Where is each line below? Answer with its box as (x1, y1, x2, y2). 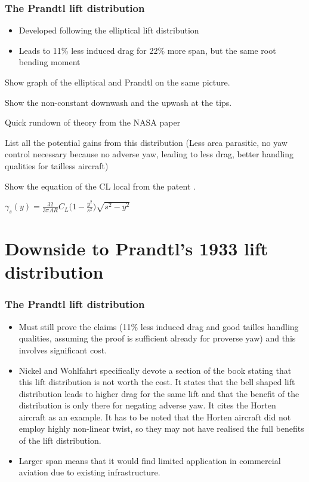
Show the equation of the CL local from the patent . (5, 179, 196, 192)
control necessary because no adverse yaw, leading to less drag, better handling (5, 148, 294, 160)
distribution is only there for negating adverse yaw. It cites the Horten (18, 399, 276, 411)
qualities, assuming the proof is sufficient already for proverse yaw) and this (18, 332, 296, 344)
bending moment (18, 56, 81, 68)
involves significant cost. (18, 343, 107, 356)
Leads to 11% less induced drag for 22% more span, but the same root (18, 44, 276, 56)
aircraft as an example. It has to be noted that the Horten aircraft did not (18, 410, 291, 423)
